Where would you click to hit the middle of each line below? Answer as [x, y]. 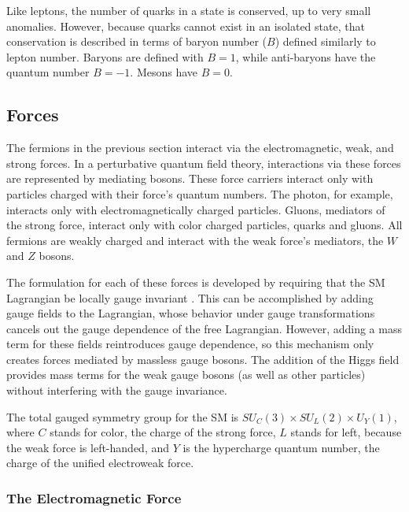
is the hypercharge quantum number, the [281, 447]
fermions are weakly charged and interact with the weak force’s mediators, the [195, 240]
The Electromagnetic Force [94, 497]
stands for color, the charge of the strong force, [163, 432]
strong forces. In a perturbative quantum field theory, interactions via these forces [204, 163]
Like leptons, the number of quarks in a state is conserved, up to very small [189, 10]
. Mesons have [164, 72]
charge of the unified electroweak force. [100, 463]
